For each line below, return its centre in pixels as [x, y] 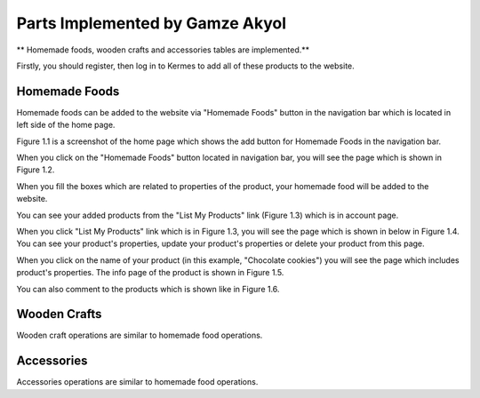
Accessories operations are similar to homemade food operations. [137, 382]
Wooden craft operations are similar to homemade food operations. [140, 335]
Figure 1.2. [36, 170]
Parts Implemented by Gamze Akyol [152, 23]
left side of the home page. [66, 125]
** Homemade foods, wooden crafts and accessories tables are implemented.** [163, 50]
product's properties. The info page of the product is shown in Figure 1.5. [150, 273]
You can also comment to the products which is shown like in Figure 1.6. [148, 289]
